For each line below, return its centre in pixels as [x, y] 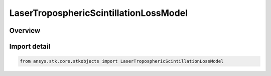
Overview [25, 31]
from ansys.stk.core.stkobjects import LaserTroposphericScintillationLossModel [122, 61]
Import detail [30, 46]
